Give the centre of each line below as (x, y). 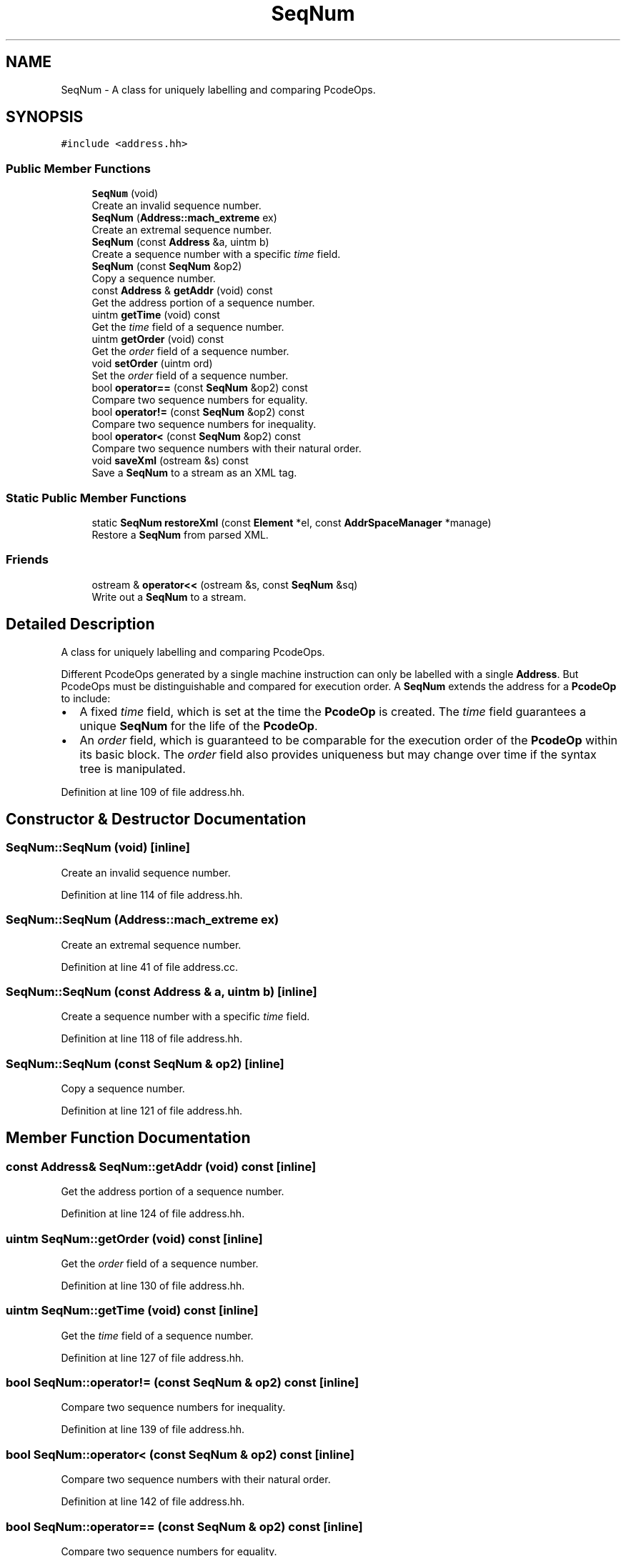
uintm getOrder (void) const (158, 339)
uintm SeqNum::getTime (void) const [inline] (132, 1311)
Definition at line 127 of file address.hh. (153, 1357)
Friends (27, 560)
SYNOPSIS (45, 117)
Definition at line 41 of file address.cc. (150, 967)
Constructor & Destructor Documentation (156, 819)
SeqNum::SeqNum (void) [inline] (98, 848)
